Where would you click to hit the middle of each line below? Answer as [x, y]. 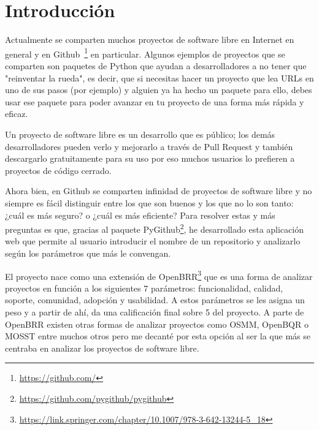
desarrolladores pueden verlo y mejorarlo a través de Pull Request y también [149, 146]
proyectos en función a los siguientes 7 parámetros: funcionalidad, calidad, [144, 288]
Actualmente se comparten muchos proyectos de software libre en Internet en [150, 40]
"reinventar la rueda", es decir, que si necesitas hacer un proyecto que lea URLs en [159, 77]
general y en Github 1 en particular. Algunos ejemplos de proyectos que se [145, 53]
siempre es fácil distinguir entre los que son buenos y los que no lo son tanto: [149, 202]
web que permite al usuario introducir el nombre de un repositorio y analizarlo [153, 241]
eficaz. [17, 114]
